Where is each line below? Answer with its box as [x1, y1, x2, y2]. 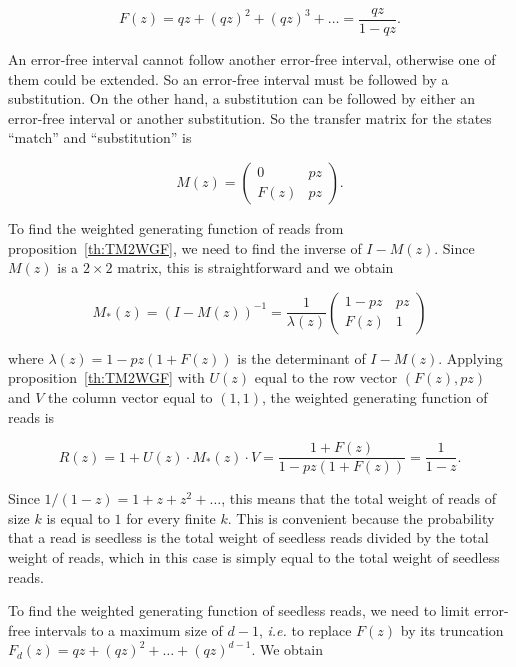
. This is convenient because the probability [227, 507, 495, 528]
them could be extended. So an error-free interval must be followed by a [8, 68, 449, 89]
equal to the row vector [254, 367, 398, 388]
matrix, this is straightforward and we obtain [117, 257, 394, 278]
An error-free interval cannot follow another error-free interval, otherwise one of [8, 49, 496, 70]
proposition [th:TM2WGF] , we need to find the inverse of [8, 237, 362, 258]
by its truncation [400, 619, 504, 640]
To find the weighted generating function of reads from [8, 218, 344, 239]
